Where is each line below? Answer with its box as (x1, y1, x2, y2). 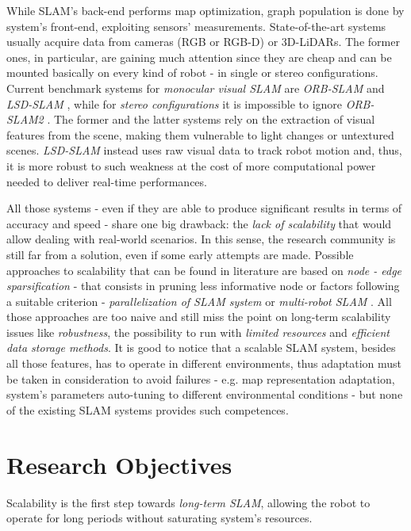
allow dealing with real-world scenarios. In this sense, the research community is (6, 231, 396, 247)
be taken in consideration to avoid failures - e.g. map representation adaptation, (6, 370, 395, 387)
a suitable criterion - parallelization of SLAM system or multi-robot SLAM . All (6, 292, 392, 309)
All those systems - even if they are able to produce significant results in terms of (6, 200, 402, 216)
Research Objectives (6, 448, 232, 480)
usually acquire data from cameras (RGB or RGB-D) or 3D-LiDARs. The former (6, 33, 400, 50)
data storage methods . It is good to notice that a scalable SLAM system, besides (6, 339, 396, 356)
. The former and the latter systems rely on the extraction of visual (47, 111, 375, 128)
